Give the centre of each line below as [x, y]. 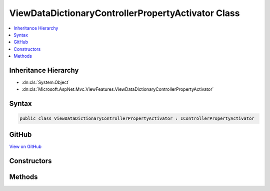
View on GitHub [25, 146]
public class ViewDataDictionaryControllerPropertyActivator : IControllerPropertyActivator [137, 119]
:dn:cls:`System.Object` [46, 82]
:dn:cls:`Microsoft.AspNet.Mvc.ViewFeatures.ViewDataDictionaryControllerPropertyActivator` [118, 89]
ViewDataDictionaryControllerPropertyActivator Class [124, 13]
